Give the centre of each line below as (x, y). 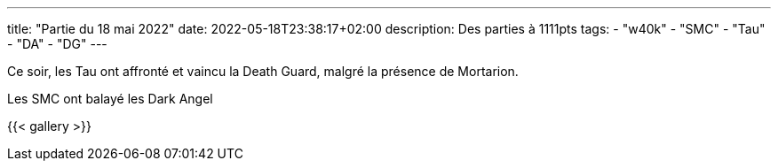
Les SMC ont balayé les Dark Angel (110, 99)
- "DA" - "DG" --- (57, 44)
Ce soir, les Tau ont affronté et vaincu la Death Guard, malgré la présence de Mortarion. (263, 71)
